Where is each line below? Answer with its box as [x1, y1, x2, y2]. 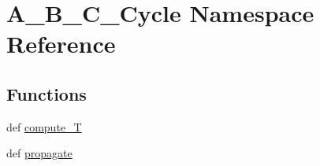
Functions [6, 81, 87, 105]
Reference [6, 28, 116, 60]
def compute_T [6, 118, 82, 135]
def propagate [6, 145, 73, 161]
